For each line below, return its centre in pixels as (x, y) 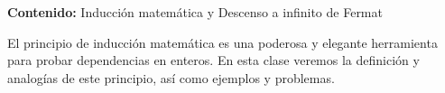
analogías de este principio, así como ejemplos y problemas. (171, 77)
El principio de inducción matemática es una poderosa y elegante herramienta (222, 42)
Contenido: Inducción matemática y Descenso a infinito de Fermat (195, 12)
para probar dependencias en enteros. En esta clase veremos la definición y (213, 60)
